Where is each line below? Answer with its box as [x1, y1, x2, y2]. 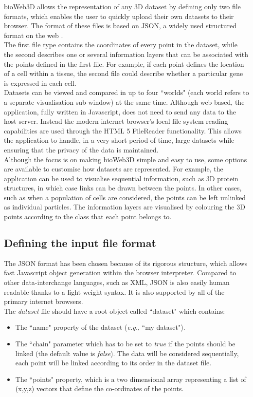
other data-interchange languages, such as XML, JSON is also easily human [4, 277, 230, 287]
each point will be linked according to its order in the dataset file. [15, 358, 212, 368]
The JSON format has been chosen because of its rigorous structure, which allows [4, 258, 248, 268]
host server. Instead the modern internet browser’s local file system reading [4, 116, 228, 126]
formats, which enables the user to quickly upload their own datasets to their [4, 11, 234, 21]
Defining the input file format [4, 235, 156, 250]
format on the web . [4, 30, 63, 40]
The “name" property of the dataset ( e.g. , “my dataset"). [15, 322, 185, 332]
